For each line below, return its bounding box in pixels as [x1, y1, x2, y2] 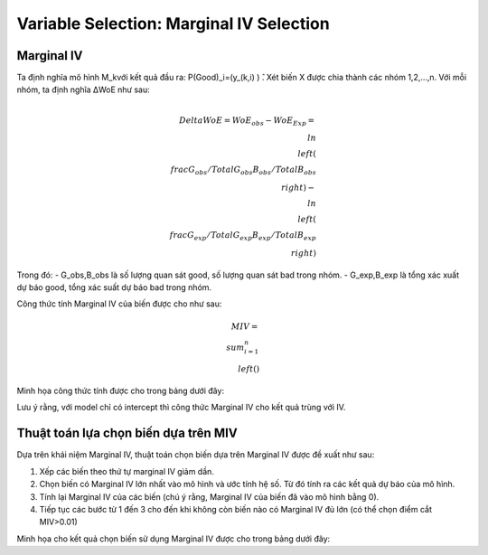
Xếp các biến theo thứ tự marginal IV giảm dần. [39, 466, 214, 476]
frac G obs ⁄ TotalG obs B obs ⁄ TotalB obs [170, 165, 316, 177]
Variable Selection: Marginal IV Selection [16, 14, 330, 33]
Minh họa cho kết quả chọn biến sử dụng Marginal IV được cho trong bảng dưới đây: [16, 533, 331, 544]
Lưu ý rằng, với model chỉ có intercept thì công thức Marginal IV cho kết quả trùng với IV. [16, 402, 346, 413]
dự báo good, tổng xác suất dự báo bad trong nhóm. [16, 282, 212, 293]
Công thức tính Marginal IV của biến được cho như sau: [16, 298, 222, 309]
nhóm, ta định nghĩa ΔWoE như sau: [16, 84, 150, 95]
